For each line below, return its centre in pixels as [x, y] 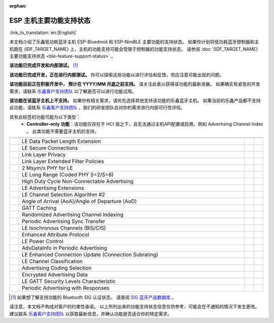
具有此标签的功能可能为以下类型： [45, 117]
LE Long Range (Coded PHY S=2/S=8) [68, 174]
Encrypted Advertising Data [55, 274]
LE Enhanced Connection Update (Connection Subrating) [90, 254]
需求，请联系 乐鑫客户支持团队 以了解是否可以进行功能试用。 [73, 91]
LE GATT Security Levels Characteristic [69, 281]
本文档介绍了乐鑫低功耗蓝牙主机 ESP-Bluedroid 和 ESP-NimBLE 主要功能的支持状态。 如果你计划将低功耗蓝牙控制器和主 [134, 42]
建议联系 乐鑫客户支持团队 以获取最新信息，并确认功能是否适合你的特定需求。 [91, 314]
